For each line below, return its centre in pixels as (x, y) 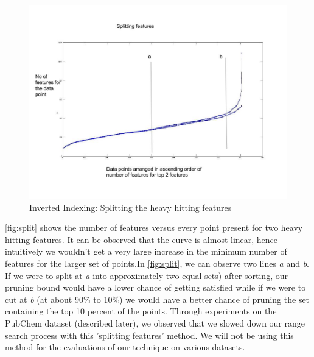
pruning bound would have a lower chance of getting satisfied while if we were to (155, 287)
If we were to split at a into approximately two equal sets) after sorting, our (146, 275)
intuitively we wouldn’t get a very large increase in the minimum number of (146, 251)
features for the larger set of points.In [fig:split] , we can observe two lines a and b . (157, 263)
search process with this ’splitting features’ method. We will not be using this (149, 335)
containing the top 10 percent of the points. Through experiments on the (141, 311)
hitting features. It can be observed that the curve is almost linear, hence (141, 239)
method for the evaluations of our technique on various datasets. (125, 347)
